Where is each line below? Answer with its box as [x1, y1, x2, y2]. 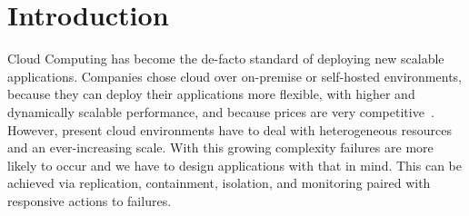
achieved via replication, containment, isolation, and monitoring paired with [7, 173, 431, 192]
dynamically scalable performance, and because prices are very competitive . [7, 102, 434, 121]
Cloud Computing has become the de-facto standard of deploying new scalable [7, 49, 444, 68]
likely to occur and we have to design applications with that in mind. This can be [7, 155, 462, 174]
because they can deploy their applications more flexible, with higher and [7, 84, 415, 103]
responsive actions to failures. [7, 191, 172, 210]
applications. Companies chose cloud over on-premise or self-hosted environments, [7, 66, 462, 85]
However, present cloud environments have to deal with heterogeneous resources [7, 120, 453, 139]
